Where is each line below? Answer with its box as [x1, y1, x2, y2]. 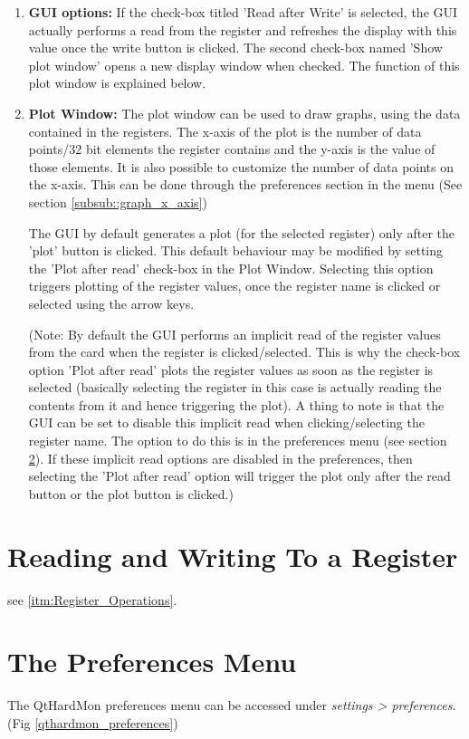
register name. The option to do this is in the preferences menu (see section [28, 431, 447, 450]
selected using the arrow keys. [28, 293, 195, 312]
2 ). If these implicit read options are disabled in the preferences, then [28, 448, 413, 467]
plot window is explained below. [28, 73, 206, 92]
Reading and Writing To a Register [7, 537, 458, 574]
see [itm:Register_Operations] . [7, 590, 177, 609]
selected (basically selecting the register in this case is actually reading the [28, 378, 442, 397]
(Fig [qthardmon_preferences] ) [7, 713, 178, 732]
